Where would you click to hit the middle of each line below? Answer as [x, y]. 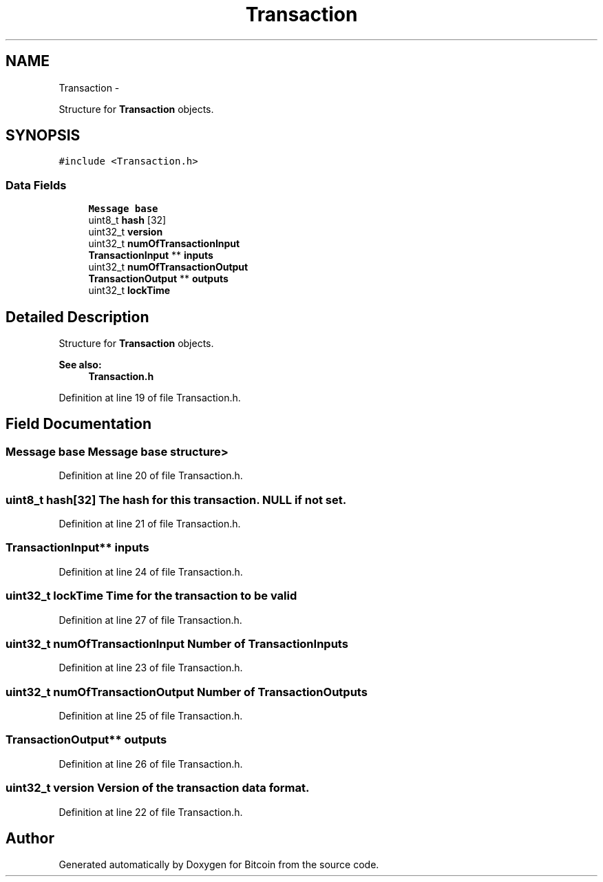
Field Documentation [78, 424]
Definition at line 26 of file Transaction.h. [151, 764]
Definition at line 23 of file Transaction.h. [151, 668]
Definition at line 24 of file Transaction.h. [151, 571]
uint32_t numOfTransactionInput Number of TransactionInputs [177, 643]
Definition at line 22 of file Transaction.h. [151, 812]
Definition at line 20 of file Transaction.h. [151, 476]
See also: [80, 365]
